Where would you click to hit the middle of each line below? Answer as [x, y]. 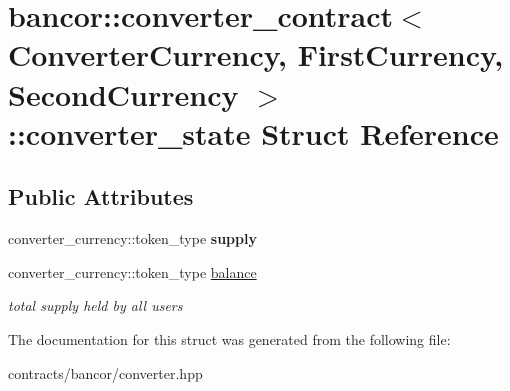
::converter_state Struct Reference [253, 132]
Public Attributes [101, 196]
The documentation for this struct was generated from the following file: [229, 338]
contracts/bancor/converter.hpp [105, 372]
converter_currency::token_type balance [132, 271]
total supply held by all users [95, 305]
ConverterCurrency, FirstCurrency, [256, 54]
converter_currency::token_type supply [132, 238]
